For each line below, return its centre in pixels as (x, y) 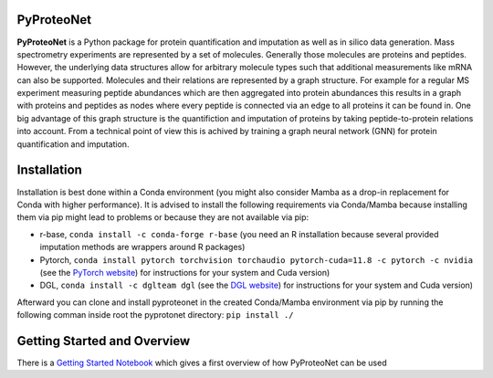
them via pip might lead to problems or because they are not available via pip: (163, 217)
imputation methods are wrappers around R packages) (142, 247)
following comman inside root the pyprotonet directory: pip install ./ (155, 315)
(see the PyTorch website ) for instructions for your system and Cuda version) (185, 272)
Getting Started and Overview (104, 341)
